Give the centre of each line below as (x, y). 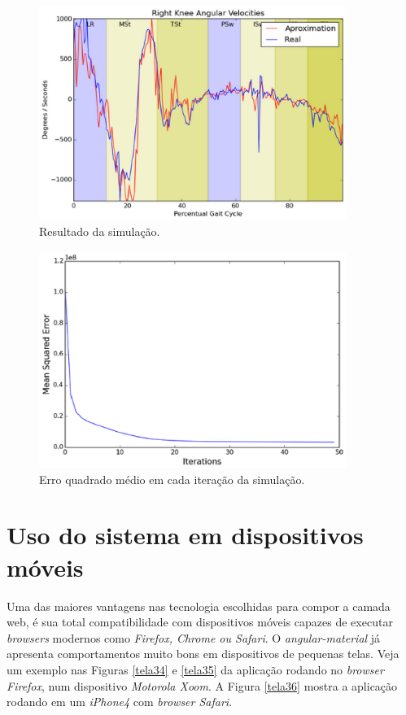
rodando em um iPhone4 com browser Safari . (120, 702)
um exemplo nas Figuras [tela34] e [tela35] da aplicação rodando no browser (195, 669)
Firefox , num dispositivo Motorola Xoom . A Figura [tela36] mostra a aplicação (202, 685)
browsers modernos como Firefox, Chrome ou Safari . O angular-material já (194, 637)
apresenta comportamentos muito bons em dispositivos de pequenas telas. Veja (203, 654)
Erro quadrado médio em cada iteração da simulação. (172, 479)
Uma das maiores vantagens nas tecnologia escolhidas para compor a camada (199, 606)
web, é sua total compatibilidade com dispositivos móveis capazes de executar (200, 622)
